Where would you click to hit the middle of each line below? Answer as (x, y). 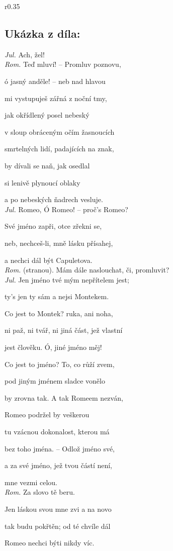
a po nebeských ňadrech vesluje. (54, 199)
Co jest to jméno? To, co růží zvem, (60, 364)
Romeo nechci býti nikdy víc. (50, 543)
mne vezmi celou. (31, 482)
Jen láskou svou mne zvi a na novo (58, 509)
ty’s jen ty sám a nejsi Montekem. (57, 296)
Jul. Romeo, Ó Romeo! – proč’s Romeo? (66, 209)
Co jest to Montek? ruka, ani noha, (59, 313)
